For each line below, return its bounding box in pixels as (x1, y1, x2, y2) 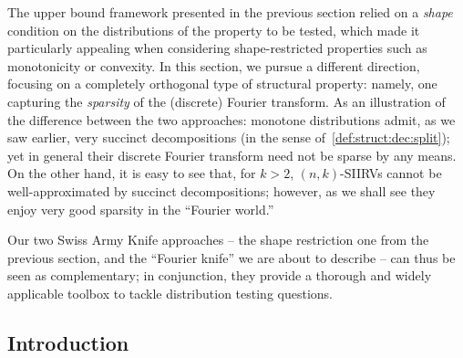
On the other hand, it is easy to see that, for (7, 163, 256, 183)
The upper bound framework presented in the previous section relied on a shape (7, 3, 453, 21)
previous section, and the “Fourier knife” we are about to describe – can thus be (7, 247, 456, 267)
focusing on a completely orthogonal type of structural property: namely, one (7, 74, 437, 93)
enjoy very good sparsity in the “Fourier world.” (7, 199, 274, 218)
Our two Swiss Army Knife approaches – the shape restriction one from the (7, 230, 429, 249)
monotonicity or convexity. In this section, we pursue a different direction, (7, 56, 420, 75)
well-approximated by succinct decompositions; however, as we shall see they (7, 181, 436, 200)
